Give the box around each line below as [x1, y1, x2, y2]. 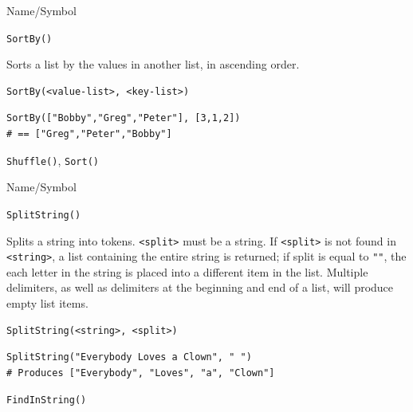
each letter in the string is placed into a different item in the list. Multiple [6, 263, 368, 280]
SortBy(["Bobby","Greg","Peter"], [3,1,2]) [6, 112, 241, 124]
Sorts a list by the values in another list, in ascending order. [6, 56, 300, 73]
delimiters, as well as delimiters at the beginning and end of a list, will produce [6, 279, 394, 296]
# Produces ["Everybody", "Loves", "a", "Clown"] [6, 367, 275, 379]
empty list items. [6, 295, 88, 312]
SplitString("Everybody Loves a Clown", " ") [6, 351, 252, 363]
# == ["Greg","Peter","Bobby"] [6, 128, 172, 140]
